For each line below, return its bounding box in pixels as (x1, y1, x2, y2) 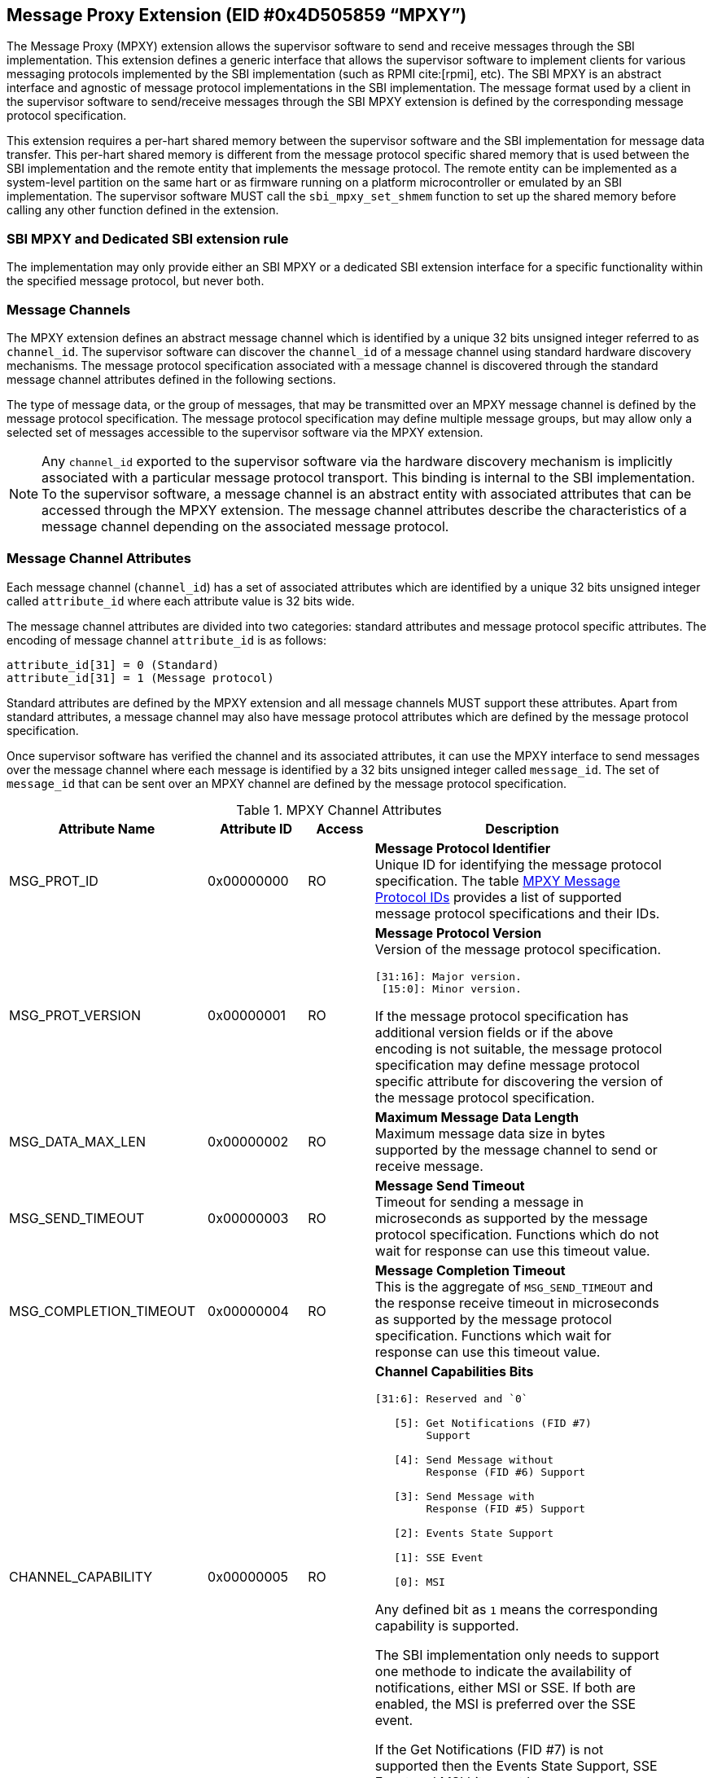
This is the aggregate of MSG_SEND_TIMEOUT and (374, 1278, 654, 1295)
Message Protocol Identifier (374, 839, 551, 856)
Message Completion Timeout (374, 1261, 566, 1278)
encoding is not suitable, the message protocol (374, 1040, 663, 1057)
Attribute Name (58, 820, 155, 837)
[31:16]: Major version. (374, 970, 522, 983)
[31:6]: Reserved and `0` (374, 1392, 528, 1405)
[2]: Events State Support (394, 1526, 553, 1539)
